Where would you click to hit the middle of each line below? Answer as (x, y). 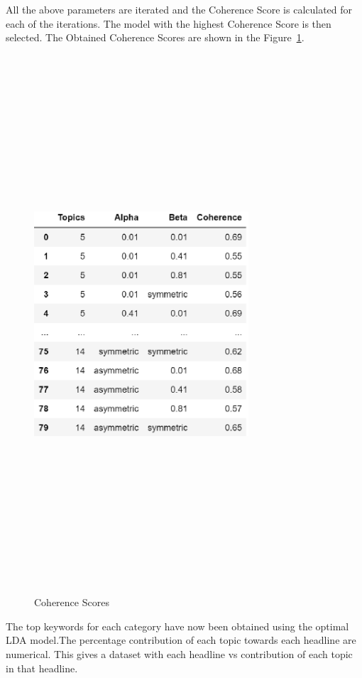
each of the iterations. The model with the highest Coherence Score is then (169, 23)
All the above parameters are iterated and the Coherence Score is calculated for (179, 9)
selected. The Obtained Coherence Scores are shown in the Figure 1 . (155, 37)
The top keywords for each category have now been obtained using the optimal (177, 626)
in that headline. (42, 668)
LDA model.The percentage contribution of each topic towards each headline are (181, 640)
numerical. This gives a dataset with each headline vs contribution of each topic (179, 654)
